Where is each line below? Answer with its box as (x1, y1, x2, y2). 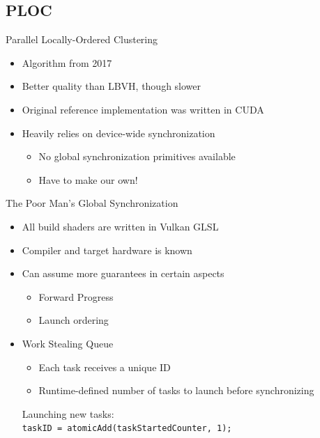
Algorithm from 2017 (22, 55, 112, 70)
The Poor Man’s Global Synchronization (6, 196, 178, 210)
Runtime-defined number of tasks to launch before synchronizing (38, 383, 314, 398)
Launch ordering (38, 313, 109, 327)
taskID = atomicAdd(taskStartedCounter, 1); (22, 423, 232, 434)
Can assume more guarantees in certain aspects (22, 266, 224, 281)
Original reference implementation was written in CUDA (22, 102, 264, 116)
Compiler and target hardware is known (22, 242, 192, 257)
